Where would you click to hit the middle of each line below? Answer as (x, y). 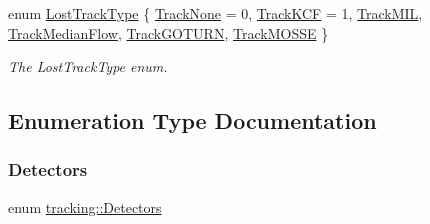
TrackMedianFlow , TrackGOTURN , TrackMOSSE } (168, 32)
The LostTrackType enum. (88, 66)
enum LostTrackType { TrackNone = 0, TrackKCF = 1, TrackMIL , (215, 13)
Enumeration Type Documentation (192, 120)
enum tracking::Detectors (85, 206)
